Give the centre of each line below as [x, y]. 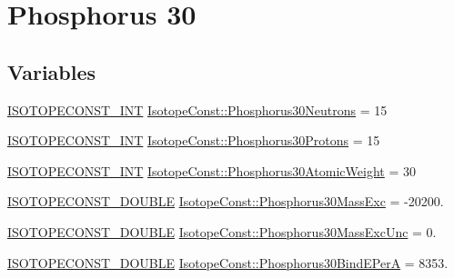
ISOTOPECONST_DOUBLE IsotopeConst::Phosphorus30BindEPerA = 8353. [228, 262]
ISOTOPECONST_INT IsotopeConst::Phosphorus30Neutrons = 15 [197, 109]
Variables [52, 71]
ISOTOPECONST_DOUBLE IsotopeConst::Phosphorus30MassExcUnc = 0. [222, 231]
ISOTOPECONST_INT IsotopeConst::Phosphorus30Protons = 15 [194, 140]
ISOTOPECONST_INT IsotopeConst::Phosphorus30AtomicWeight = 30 [212, 170]
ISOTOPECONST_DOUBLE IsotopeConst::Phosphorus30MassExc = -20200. [226, 201]
